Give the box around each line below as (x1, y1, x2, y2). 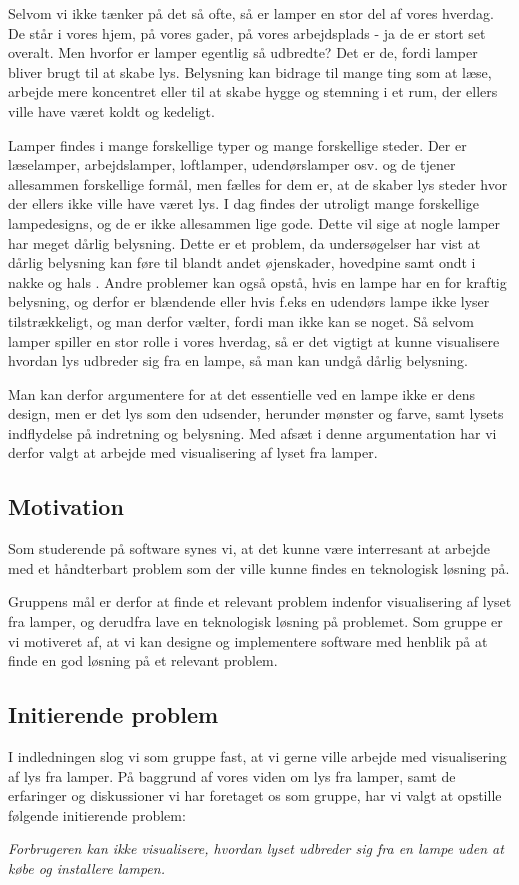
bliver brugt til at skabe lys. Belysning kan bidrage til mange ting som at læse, (8, 61, 492, 82)
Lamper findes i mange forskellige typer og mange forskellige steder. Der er (8, 134, 467, 155)
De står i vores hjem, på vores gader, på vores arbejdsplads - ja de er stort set (8, 22, 486, 43)
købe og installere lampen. (8, 858, 165, 878)
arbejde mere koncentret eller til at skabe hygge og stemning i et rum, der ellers (8, 81, 498, 102)
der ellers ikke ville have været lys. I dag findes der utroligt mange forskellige (8, 193, 480, 214)
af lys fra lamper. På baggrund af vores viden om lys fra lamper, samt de (8, 765, 456, 786)
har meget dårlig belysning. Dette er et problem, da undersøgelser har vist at (8, 232, 481, 253)
